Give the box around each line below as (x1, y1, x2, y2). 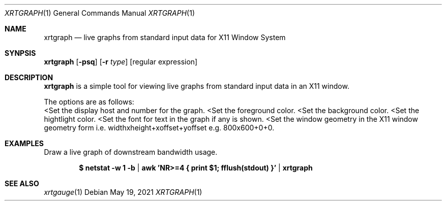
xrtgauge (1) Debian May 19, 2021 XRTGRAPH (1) (44, 188, 202, 196)
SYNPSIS (5, 49, 36, 57)
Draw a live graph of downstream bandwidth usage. (44, 148, 218, 156)
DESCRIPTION (5, 73, 53, 82)
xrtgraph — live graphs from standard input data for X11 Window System (44, 33, 286, 42)
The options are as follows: (44, 97, 134, 106)
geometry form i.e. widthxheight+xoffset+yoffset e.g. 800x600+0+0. (44, 123, 275, 132)
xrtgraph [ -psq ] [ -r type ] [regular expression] (44, 57, 198, 66)
